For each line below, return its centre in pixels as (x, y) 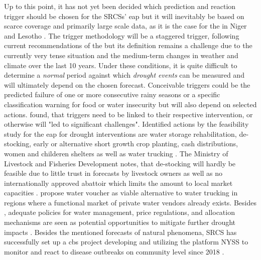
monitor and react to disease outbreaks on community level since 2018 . (114, 251)
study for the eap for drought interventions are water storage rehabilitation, (120, 134)
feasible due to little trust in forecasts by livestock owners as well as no (113, 173)
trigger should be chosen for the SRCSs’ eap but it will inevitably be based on (124, 16)
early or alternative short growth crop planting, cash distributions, (136, 144)
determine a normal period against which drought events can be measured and (124, 75)
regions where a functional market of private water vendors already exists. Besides (130, 202)
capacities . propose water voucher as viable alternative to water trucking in (121, 193)
